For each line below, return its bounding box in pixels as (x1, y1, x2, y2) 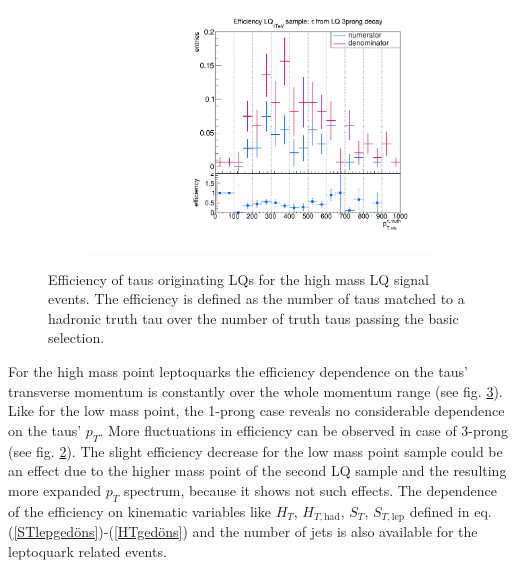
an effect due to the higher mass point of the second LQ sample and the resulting (8, 460, 507, 481)
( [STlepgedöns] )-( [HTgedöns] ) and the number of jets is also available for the (8, 521, 478, 542)
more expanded (8, 479, 101, 500)
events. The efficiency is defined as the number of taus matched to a (48, 288, 465, 309)
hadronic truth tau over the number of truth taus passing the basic (48, 307, 459, 328)
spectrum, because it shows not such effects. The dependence (123, 479, 497, 500)
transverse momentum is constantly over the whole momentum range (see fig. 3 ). (8, 380, 503, 401)
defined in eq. (409, 500, 492, 521)
